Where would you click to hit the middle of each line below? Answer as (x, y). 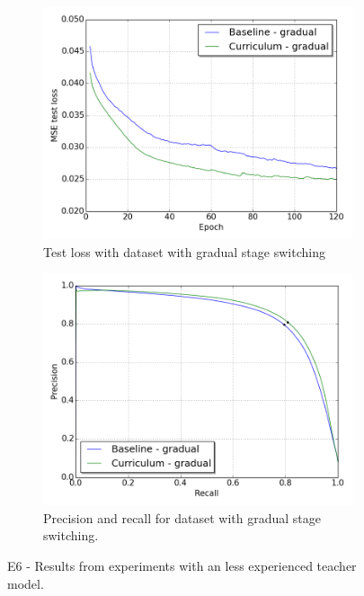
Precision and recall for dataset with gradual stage (182, 517)
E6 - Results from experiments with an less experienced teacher (182, 565)
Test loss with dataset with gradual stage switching (184, 251)
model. (26, 583)
